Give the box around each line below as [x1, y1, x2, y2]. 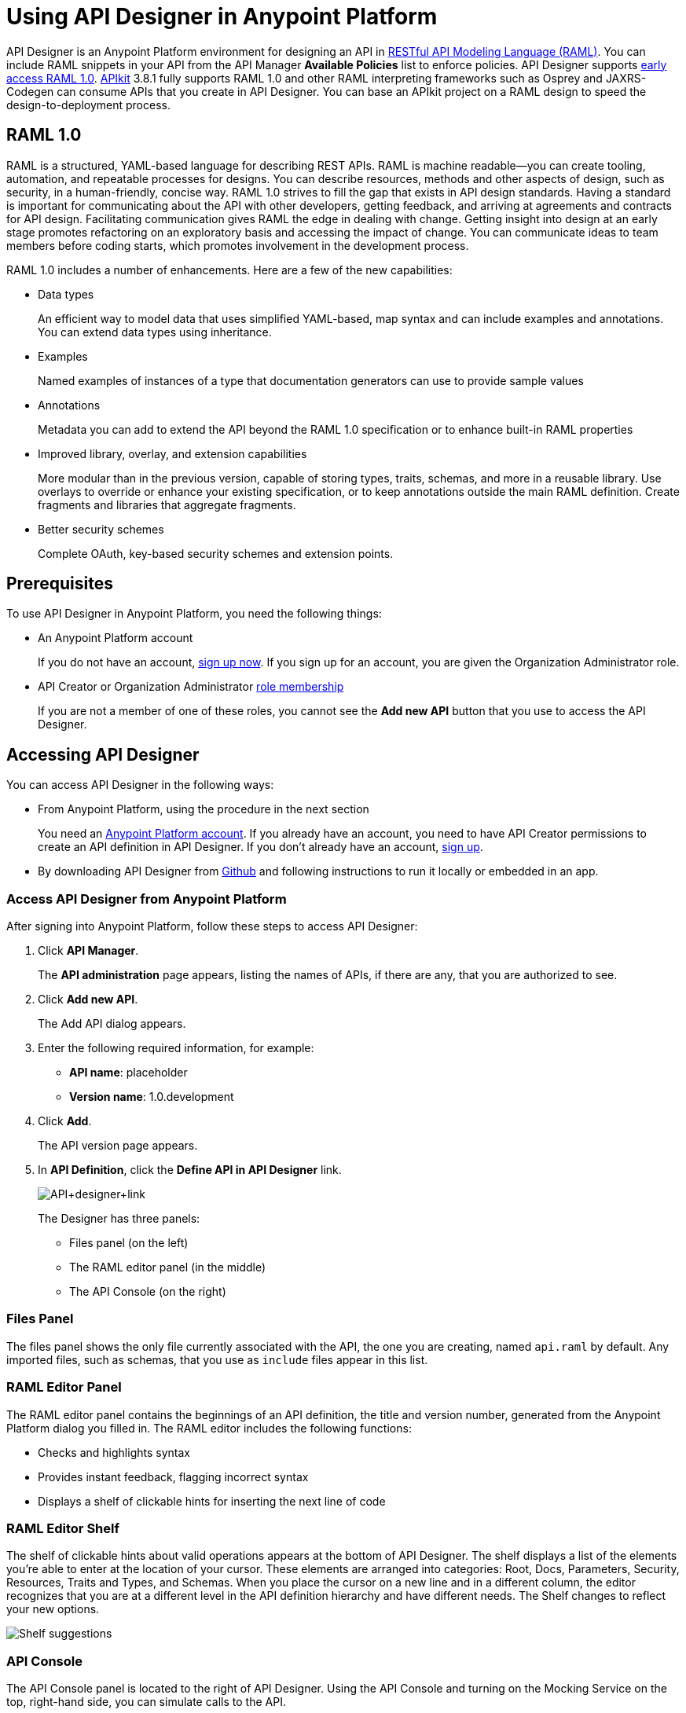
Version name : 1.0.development [69, 1090, 234, 1104]
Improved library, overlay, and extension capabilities [38, 446, 307, 460]
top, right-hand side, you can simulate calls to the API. [6, 1695, 286, 1709]
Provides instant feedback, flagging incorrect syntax [38, 1469, 309, 1484]
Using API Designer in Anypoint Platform [6, 3, 438, 30]
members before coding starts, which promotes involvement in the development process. [6, 238, 469, 252]
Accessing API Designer [6, 744, 200, 765]
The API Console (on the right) [69, 1285, 226, 1299]
